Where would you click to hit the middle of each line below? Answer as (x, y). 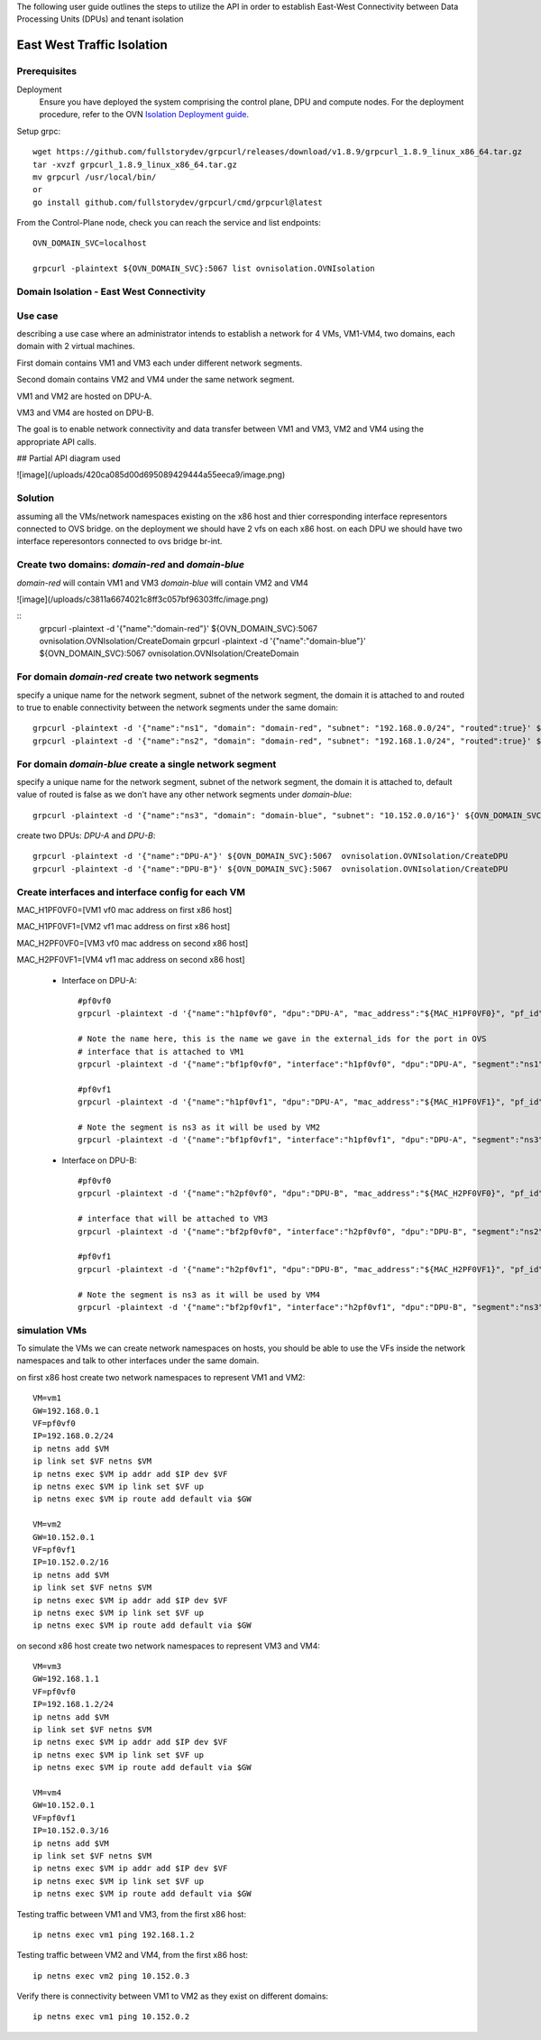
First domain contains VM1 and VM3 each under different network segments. (160, 363)
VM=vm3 (47, 1666)
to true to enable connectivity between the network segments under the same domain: (177, 707)
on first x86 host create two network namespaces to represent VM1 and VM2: (161, 1377)
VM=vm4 (47, 1792)
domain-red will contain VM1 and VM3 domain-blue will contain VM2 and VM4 (162, 583)
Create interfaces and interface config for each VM (131, 891)
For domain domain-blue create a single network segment (147, 764)
